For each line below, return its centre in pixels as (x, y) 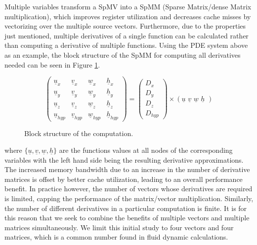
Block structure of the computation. (79, 133)
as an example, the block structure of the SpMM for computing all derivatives (123, 54)
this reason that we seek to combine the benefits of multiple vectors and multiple (127, 218)
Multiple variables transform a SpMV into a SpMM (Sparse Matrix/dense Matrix (128, 6)
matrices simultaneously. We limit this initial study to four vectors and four (119, 227)
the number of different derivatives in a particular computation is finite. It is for (126, 208)
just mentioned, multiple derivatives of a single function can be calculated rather (127, 35)
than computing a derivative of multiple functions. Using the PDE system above (126, 45)
